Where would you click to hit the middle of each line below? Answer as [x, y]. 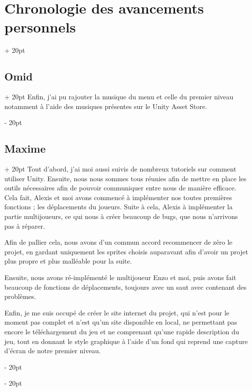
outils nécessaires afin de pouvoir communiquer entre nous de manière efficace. [120, 188]
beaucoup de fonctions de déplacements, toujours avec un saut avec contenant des [126, 287]
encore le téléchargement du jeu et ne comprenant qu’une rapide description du [122, 331]
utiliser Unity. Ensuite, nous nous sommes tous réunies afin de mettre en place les [126, 178]
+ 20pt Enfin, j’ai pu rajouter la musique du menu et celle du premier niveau [119, 97]
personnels [40, 27]
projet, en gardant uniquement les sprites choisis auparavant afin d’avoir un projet [126, 251]
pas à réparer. [25, 226]
